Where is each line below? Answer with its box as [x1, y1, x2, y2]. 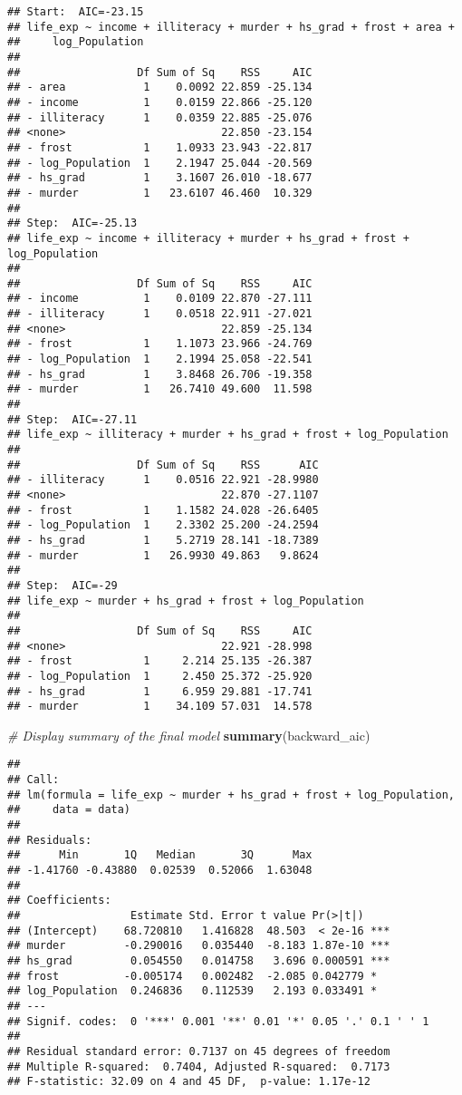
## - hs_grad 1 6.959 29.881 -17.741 [7, 684, 313, 698]
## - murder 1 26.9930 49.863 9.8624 [7, 548, 319, 562]
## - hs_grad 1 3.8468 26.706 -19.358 [7, 367, 313, 381]
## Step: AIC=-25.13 [7, 217, 138, 230]
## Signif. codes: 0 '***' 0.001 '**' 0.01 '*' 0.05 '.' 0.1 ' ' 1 [7, 1014, 429, 1028]
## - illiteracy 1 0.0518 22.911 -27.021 [7, 307, 313, 321]
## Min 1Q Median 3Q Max [7, 848, 313, 862]
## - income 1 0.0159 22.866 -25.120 [7, 95, 313, 109]
